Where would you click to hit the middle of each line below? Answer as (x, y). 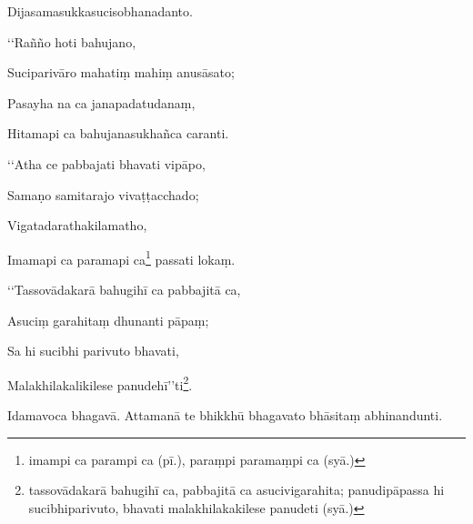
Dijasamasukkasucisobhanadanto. (100, 11)
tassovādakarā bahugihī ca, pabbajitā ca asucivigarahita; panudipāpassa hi (236, 490)
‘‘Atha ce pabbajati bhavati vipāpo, (106, 163)
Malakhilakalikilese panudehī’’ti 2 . (100, 383)
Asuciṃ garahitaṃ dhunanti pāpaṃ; (108, 320)
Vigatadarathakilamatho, (77, 225)
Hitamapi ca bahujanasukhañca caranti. (118, 133)
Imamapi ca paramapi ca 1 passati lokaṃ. (121, 257)
